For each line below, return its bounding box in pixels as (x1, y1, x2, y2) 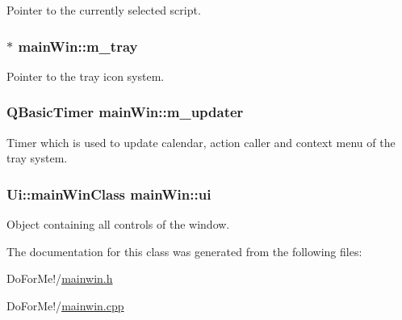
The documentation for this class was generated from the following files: (6, 242, 362, 259)
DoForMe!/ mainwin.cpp (6, 297, 124, 314)
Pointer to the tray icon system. (6, 67, 165, 84)
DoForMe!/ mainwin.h (6, 270, 113, 287)
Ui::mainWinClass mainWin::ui (6, 183, 211, 204)
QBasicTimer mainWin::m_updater (6, 102, 244, 122)
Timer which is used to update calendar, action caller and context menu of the (6, 133, 396, 150)
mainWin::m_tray (18, 36, 138, 56)
